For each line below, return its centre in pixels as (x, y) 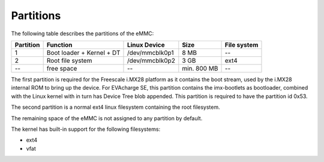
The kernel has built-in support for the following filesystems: (86, 129)
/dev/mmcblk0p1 (150, 53)
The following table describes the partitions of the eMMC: (82, 33)
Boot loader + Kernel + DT (83, 53)
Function (59, 45)
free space (62, 68)
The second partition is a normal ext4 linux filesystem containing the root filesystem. (115, 107)
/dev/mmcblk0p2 (151, 60)
